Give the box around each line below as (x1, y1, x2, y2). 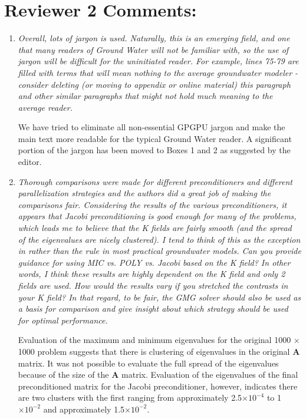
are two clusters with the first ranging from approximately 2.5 (18, 391, 242, 404)
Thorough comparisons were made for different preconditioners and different (18, 175, 292, 187)
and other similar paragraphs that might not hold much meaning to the (18, 90, 273, 102)
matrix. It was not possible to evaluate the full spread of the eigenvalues (18, 357, 279, 369)
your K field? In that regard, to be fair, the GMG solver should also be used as (18, 291, 301, 303)
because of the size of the (18, 368, 109, 381)
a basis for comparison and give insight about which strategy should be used (18, 302, 288, 315)
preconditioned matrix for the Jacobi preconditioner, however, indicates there (18, 380, 298, 392)
